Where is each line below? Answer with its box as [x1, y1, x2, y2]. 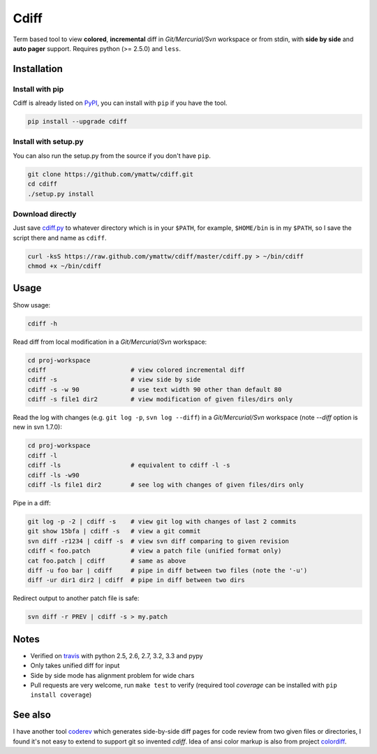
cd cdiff [27, 180, 58, 188]
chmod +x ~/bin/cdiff [27, 262, 102, 270]
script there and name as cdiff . [13, 233, 107, 242]
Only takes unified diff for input [30, 661, 120, 670]
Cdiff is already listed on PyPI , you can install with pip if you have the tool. [13, 99, 228, 108]
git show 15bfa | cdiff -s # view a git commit [27, 528, 201, 535]
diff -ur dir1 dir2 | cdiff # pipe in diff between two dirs [27, 577, 245, 584]
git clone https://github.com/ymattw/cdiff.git [27, 170, 193, 178]
